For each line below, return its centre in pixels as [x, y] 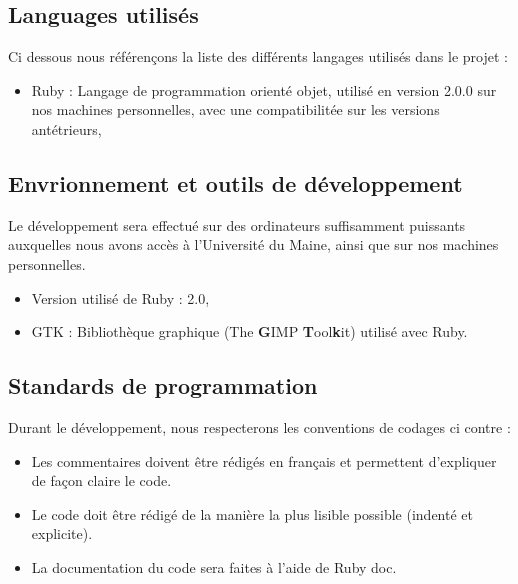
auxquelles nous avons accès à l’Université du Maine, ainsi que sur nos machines [253, 244]
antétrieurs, [66, 128]
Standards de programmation [163, 385]
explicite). [62, 533]
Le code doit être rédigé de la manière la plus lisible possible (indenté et [252, 513]
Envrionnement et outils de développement [235, 182]
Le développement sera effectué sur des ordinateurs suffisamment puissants [237, 224]
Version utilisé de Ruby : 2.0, [120, 297]
